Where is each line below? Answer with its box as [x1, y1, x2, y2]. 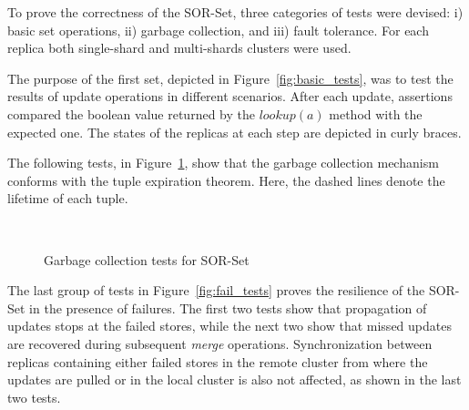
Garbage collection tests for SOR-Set [44, 250, 250, 269]
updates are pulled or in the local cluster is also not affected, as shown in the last [7, 370, 462, 389]
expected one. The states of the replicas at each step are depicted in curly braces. [7, 122, 462, 141]
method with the [329, 104, 423, 123]
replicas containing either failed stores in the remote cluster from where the [7, 352, 428, 371]
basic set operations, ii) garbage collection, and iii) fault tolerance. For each [7, 20, 429, 39]
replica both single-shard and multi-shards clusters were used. [7, 38, 352, 57]
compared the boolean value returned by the [7, 104, 255, 123]
